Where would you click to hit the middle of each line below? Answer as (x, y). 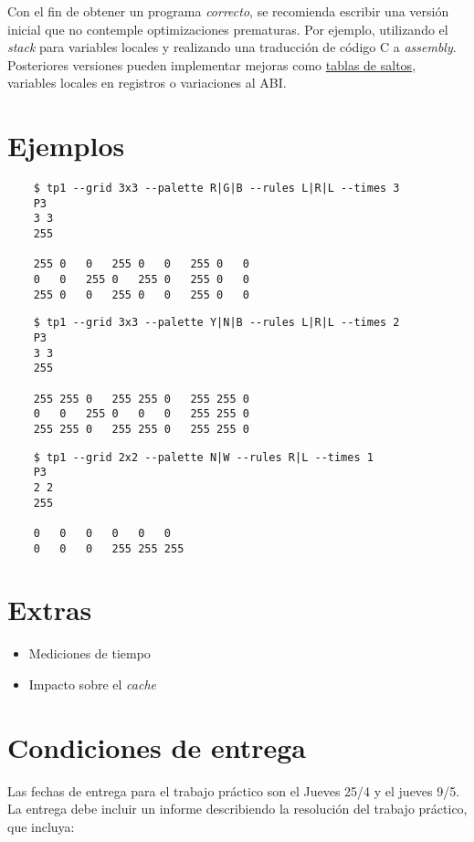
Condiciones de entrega (157, 747)
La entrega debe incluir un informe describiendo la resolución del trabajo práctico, (237, 809)
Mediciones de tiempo (90, 653)
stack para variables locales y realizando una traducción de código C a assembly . (232, 47)
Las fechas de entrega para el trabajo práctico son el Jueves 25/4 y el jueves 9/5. (234, 790)
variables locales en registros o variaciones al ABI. (147, 83)
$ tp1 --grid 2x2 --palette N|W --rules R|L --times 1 (203, 457)
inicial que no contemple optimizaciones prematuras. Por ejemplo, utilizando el (228, 29)
